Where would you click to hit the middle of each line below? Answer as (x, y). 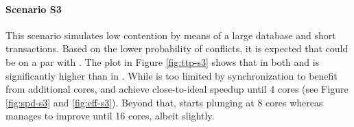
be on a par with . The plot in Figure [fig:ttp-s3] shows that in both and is (163, 61)
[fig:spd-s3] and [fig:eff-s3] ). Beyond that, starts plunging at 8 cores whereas (164, 102)
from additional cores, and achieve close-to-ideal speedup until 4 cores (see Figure (177, 89)
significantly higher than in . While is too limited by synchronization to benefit (172, 75)
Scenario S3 (34, 9)
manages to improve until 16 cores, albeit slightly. (110, 116)
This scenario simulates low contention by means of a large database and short (171, 35)
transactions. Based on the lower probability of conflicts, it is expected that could (177, 48)
